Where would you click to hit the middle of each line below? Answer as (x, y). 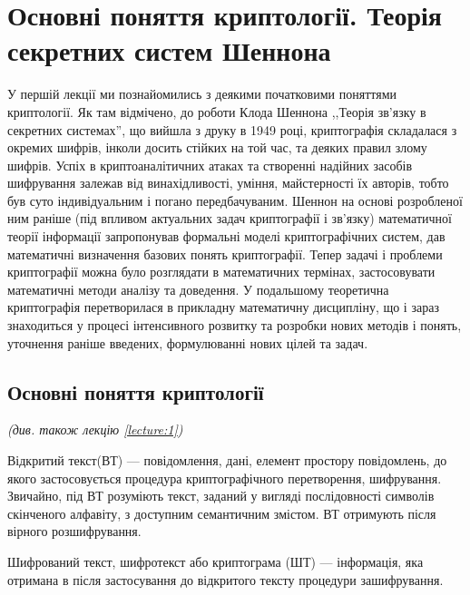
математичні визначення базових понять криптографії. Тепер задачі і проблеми (225, 254)
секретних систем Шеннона (169, 50)
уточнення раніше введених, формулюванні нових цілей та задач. (188, 342)
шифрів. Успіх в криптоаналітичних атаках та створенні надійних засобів (210, 165)
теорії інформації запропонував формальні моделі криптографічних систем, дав (226, 236)
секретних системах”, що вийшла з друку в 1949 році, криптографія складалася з (232, 129)
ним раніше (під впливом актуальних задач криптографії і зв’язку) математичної (230, 218)
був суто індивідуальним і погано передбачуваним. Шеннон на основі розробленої (235, 200)
